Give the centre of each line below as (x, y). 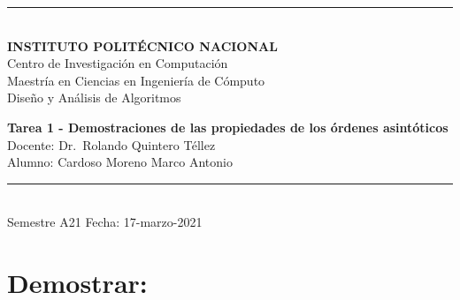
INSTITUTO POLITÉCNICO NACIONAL (142, 45)
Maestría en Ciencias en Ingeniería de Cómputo (136, 80)
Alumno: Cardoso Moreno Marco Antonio (120, 162)
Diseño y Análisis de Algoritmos (94, 97)
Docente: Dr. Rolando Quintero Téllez (111, 144)
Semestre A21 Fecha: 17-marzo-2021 (105, 222)
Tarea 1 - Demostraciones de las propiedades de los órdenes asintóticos (228, 127)
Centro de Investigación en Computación (118, 63)
